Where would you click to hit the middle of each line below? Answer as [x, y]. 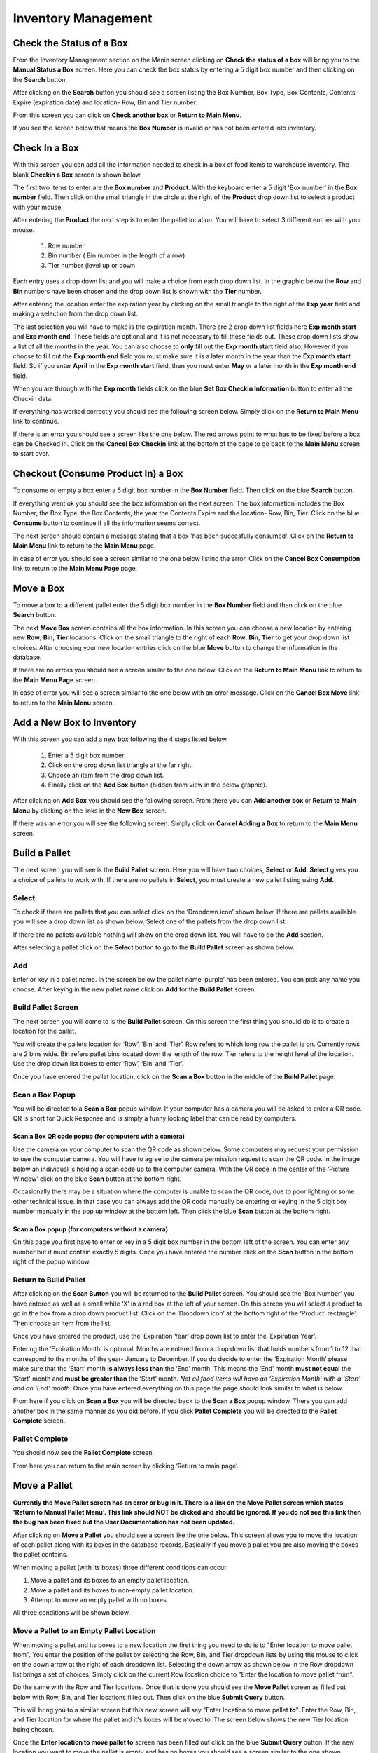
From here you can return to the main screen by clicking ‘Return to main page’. [126, 1466]
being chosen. [34, 1729]
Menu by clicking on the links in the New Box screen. [90, 811]
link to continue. [36, 421]
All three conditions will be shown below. [72, 1613]
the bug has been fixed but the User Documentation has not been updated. [124, 1522]
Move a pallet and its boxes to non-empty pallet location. [112, 1590]
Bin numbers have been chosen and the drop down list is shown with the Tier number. [138, 291]
